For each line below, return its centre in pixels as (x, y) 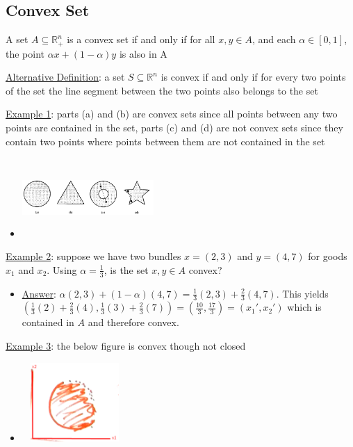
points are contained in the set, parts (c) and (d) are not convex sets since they (174, 128)
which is (304, 307)
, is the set (126, 269)
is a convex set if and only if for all (141, 39)
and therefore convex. (133, 322)
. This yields (302, 293)
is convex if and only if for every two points (253, 77)
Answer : (39, 293)
